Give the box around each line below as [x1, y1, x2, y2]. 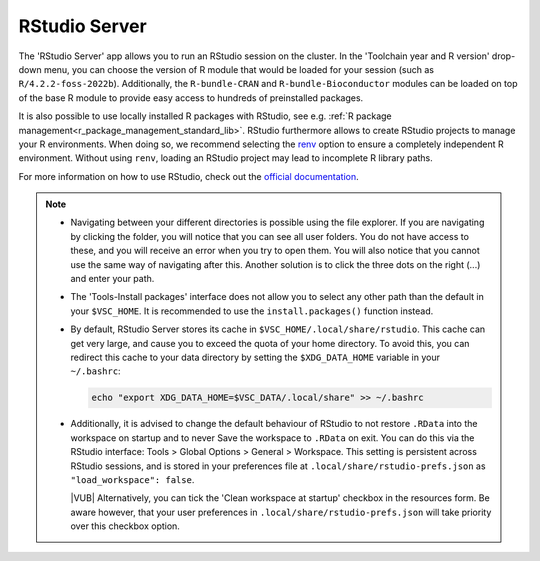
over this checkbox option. [70, 520, 180, 532]
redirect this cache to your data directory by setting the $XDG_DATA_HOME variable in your [70, 351, 440, 363]
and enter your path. [70, 273, 155, 285]
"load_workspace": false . [70, 473, 195, 485]
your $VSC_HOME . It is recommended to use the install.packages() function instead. [70, 305, 434, 317]
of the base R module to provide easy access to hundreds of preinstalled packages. [18, 91, 364, 104]
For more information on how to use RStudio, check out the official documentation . [18, 170, 359, 182]
